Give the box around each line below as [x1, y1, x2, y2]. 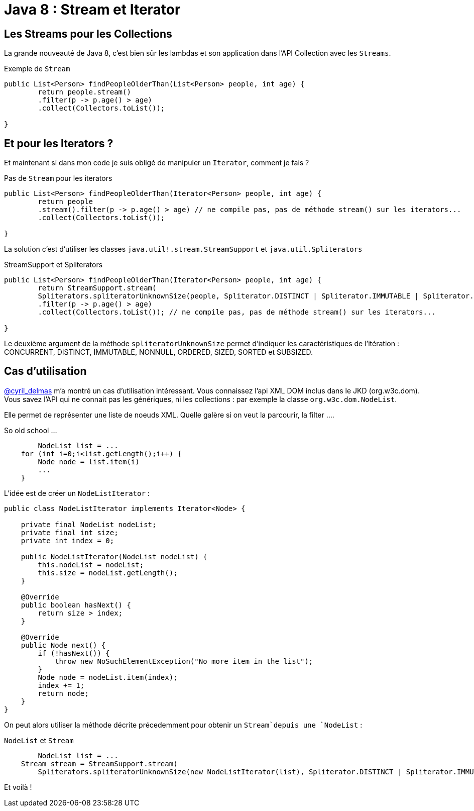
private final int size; [21, 528, 118, 537]
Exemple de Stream [4, 64, 70, 73]
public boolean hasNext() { [21, 600, 131, 609]
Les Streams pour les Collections [4, 27, 172, 40]
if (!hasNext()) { [38, 649, 110, 657]
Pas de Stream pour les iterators [4, 174, 112, 183]
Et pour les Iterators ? [4, 137, 113, 150]
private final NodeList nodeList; [21, 520, 157, 529]
